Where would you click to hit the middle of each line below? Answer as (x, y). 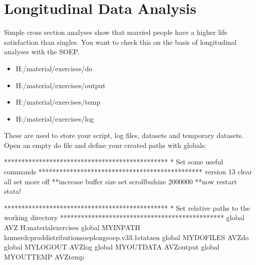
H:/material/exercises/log (55, 118)
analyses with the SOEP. (42, 52)
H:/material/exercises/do (54, 68)
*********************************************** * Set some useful (114, 162)
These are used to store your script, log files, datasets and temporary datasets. (124, 135)
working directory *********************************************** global (124, 217)
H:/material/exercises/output (61, 85)
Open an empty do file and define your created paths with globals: (105, 145)
